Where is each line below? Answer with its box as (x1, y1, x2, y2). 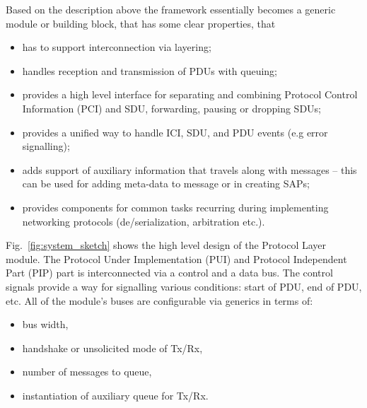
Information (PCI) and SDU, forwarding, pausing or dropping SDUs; (22, 100, 321, 115)
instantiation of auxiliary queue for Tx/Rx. (22, 387, 209, 402)
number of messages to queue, (22, 364, 152, 379)
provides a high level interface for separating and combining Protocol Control (22, 87, 358, 102)
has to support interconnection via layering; (22, 40, 211, 54)
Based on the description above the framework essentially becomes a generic (6, 2, 336, 16)
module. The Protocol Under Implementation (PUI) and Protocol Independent (6, 251, 347, 266)
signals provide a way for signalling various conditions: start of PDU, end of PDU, (6, 279, 362, 293)
